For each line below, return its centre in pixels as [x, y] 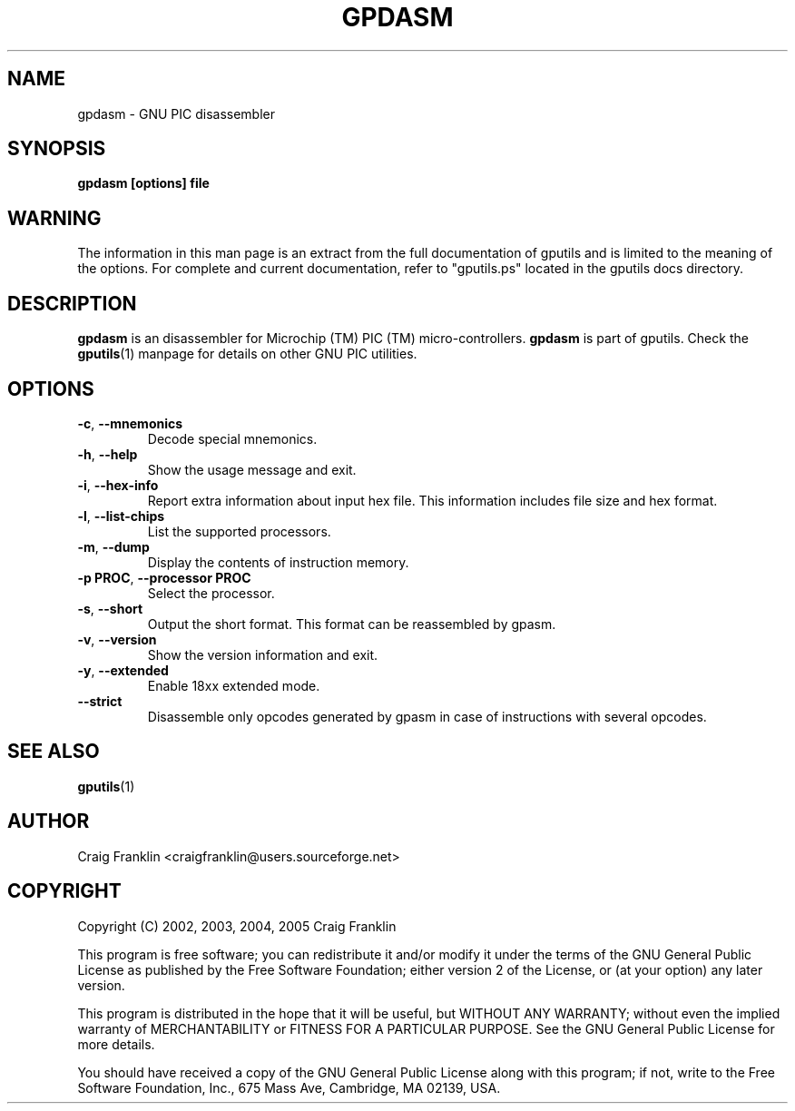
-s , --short [110, 608]
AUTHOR [49, 821]
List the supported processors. [239, 531]
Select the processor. [211, 593]
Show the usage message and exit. [252, 469]
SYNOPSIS [57, 149]
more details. [116, 1044]
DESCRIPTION [72, 303]
